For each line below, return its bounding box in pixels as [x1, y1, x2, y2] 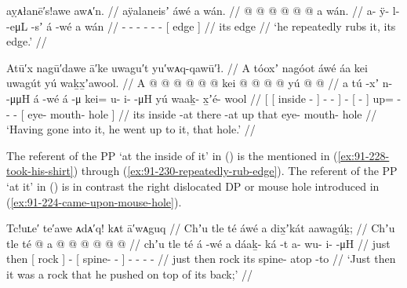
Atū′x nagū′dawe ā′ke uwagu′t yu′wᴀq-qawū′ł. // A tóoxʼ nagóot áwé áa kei [6, 59, 368, 75]
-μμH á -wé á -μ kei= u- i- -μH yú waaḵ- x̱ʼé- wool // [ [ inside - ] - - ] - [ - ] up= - [6, 89, 402, 106]
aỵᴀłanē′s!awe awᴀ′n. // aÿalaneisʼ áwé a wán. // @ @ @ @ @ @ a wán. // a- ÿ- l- [6, 2, 400, 18]
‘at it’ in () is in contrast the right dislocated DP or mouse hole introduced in [6, 177, 380, 194]
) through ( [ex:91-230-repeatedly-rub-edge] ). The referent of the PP [73, 162, 398, 179]
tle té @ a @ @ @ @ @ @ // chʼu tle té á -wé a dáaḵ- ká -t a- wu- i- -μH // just [6, 235, 391, 251]
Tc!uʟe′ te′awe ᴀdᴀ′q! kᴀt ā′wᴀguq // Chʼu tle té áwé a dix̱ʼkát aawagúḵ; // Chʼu [6, 220, 395, 236]
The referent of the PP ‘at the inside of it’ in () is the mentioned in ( [6, 147, 338, 163]
